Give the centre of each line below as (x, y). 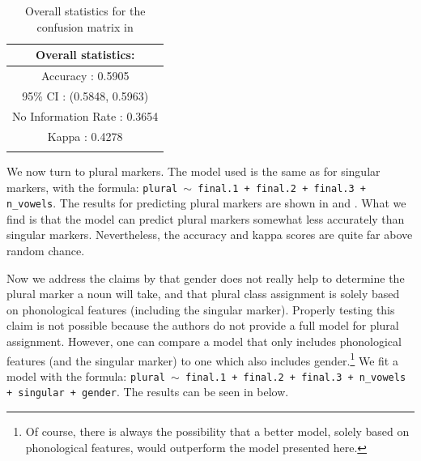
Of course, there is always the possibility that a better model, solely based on (217, 431)
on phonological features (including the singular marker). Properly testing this (201, 309)
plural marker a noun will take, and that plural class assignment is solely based (203, 294)
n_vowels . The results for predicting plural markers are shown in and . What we (206, 203)
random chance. (46, 250)
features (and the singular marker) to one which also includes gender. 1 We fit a (202, 359)
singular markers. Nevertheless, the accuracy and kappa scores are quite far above (210, 235)
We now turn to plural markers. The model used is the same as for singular (193, 171)
